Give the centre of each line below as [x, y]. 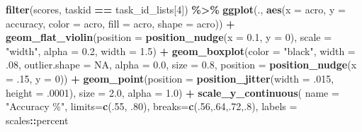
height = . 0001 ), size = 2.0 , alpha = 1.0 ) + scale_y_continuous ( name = [172, 92]
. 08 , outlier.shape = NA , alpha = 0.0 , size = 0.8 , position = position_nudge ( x [181, 65]
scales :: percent [37, 120]
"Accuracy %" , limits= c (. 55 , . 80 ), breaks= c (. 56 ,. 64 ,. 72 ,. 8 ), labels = [152, 106]
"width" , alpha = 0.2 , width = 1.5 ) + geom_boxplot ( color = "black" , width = [181, 50]
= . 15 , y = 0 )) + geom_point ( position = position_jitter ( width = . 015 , [170, 78]
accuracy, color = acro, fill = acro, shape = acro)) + [120, 23]
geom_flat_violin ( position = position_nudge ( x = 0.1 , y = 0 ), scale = [169, 37]
